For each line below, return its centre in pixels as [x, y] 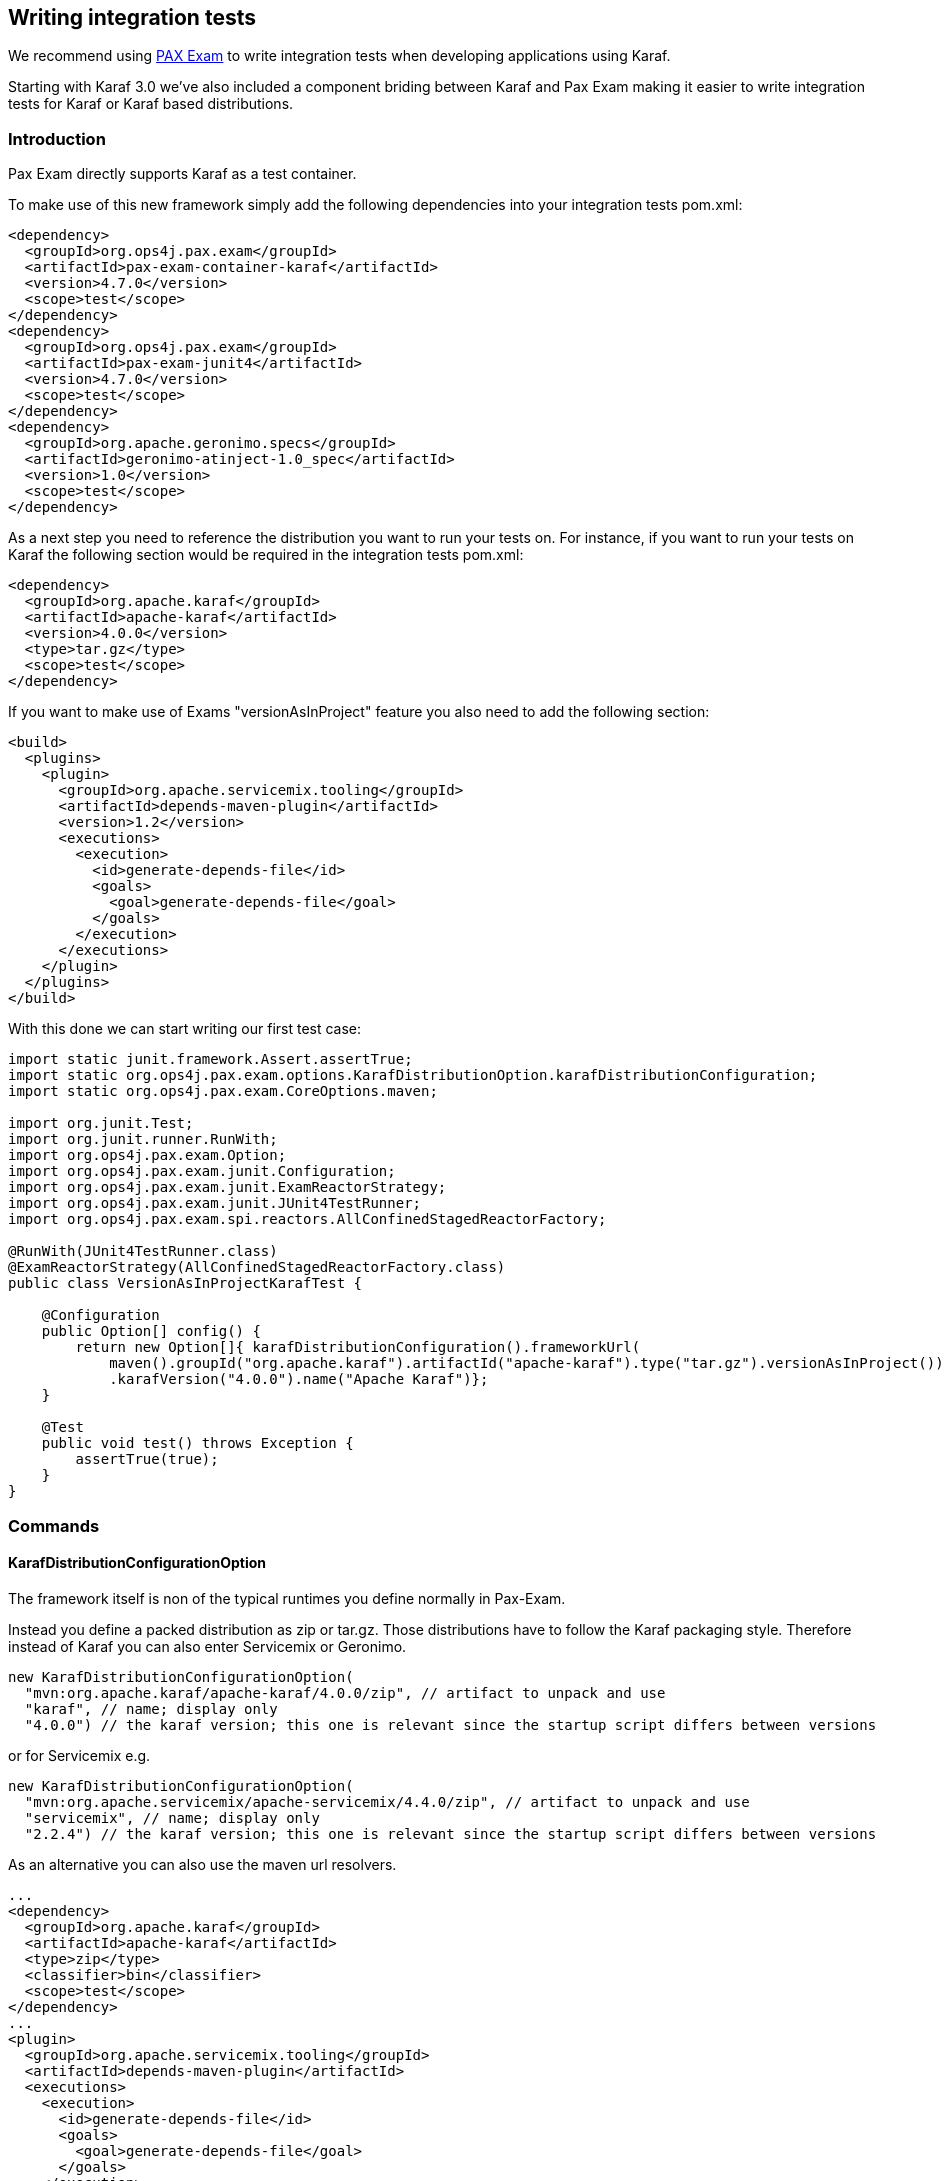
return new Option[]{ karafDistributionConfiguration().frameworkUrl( [358, 1347]
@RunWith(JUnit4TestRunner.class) [143, 1251]
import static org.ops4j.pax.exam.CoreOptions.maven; [223, 1091]
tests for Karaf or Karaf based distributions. [151, 104]
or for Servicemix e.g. [79, 1755]
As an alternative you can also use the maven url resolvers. [202, 1864]
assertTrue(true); [147, 1459]
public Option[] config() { [151, 1331]
